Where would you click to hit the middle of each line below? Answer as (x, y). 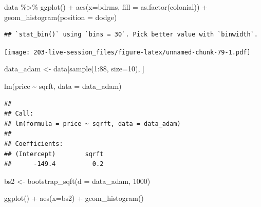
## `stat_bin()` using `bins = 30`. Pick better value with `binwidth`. (131, 35)
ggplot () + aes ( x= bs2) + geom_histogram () (74, 198)
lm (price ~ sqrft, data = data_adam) (63, 86)
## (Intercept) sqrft (54, 154)
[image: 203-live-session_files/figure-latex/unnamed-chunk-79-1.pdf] (127, 52)
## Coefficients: (34, 144)
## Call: (19, 114)
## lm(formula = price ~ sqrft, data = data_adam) (92, 124)
